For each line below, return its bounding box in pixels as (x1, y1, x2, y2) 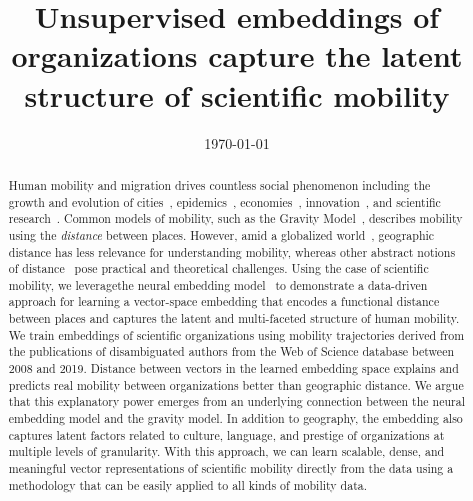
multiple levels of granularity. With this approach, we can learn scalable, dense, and (8, 443, 445, 460)
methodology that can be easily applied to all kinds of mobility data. (8, 476, 368, 493)
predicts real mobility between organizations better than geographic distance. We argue (8, 376, 464, 393)
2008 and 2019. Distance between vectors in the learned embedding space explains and (8, 360, 459, 377)
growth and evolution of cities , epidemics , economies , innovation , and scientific (8, 193, 441, 210)
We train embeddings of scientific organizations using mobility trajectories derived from (8, 326, 465, 343)
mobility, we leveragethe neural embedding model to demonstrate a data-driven (8, 276, 428, 293)
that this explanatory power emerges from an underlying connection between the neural (8, 393, 465, 410)
